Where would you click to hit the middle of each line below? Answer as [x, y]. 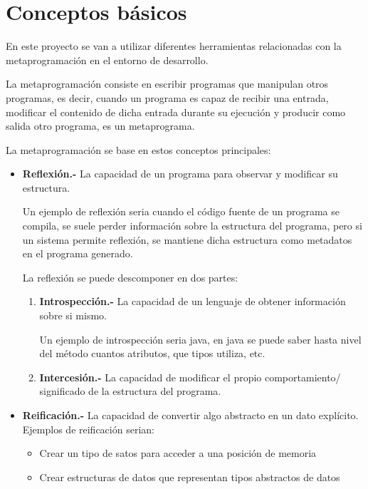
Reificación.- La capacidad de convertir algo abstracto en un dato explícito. [190, 415]
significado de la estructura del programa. [130, 391]
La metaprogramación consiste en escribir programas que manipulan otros [167, 84]
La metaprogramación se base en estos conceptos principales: [138, 149]
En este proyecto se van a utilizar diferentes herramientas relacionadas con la [174, 46]
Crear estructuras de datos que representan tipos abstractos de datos [190, 477]
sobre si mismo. [73, 315]
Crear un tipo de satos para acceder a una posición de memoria [178, 453]
